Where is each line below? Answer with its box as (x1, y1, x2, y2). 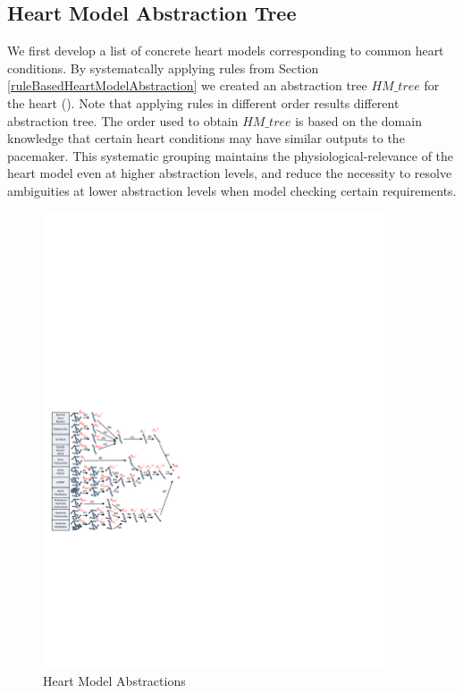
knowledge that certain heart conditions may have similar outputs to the (7, 129, 405, 148)
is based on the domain (295, 111, 422, 130)
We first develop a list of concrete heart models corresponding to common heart (7, 41, 444, 60)
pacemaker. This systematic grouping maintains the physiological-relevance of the (7, 146, 454, 165)
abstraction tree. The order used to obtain (7, 111, 239, 130)
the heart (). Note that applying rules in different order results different (7, 93, 400, 112)
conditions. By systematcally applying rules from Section (7, 58, 319, 77)
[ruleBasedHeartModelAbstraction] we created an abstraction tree (7, 76, 367, 95)
